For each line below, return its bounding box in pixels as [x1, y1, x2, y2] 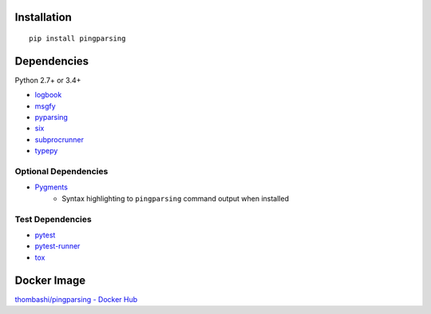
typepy [34, 146, 58, 156]
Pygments [34, 182, 68, 192]
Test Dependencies [14, 213, 92, 225]
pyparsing [34, 113, 68, 122]
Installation [14, 10, 72, 24]
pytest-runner [34, 241, 81, 251]
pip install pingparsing [29, 34, 126, 43]
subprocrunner [34, 134, 84, 144]
